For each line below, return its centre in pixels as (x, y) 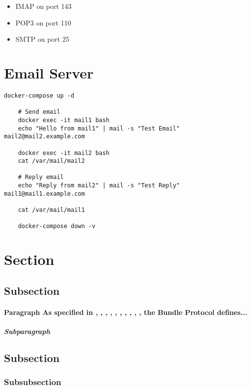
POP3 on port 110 (43, 22)
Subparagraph (27, 331)
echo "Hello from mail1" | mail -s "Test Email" (99, 128)
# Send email (39, 112)
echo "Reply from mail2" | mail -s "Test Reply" (99, 186)
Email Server (49, 72)
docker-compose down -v (57, 226)
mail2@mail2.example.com (44, 137)
